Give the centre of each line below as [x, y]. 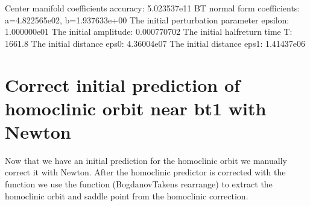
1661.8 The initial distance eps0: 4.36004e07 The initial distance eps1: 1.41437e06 [155, 43]
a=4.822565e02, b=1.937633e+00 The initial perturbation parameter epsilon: [147, 20]
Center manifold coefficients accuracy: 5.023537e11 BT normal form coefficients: [153, 8]
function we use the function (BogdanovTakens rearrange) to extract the [139, 184]
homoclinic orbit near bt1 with [136, 108]
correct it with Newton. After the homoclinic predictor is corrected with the [145, 172]
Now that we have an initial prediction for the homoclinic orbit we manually [146, 160]
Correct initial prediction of [122, 84]
